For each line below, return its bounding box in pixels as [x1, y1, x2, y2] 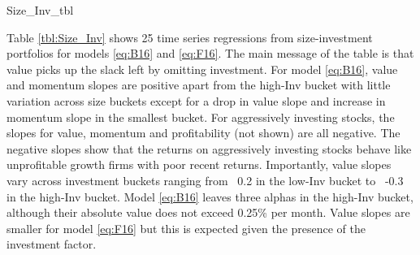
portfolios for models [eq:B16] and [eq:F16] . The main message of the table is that [6, 45, 414, 62]
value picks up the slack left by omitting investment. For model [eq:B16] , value [6, 60, 398, 77]
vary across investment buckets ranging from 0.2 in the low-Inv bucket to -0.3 [6, 171, 404, 188]
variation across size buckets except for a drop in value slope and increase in [6, 92, 386, 109]
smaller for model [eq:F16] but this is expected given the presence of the [6, 219, 366, 236]
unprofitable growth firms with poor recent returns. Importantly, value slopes [6, 156, 392, 173]
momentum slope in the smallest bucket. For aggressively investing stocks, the [6, 108, 395, 125]
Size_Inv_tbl [6, 2, 74, 18]
